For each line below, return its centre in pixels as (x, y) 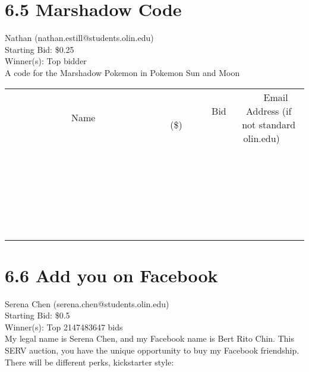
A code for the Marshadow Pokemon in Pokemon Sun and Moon (122, 72)
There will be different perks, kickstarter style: (89, 362)
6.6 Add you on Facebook (111, 275)
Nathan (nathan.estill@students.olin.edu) (79, 38)
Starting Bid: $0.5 (37, 315)
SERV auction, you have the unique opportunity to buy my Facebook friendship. (152, 350)
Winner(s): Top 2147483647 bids (64, 327)
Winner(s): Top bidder (46, 61)
